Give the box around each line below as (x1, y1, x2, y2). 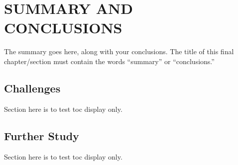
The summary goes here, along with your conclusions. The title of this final (4, 46, 234, 57)
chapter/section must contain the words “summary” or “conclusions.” (4, 56, 215, 66)
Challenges (4, 80, 61, 95)
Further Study (4, 128, 79, 143)
